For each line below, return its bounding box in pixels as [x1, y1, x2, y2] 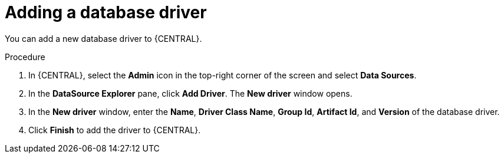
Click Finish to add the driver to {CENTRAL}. [28, 124, 201, 135]
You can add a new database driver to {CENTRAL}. [5, 33, 202, 44]
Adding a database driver [5, 2, 207, 22]
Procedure [5, 51, 45, 62]
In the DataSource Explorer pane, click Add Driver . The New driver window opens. [28, 88, 353, 98]
